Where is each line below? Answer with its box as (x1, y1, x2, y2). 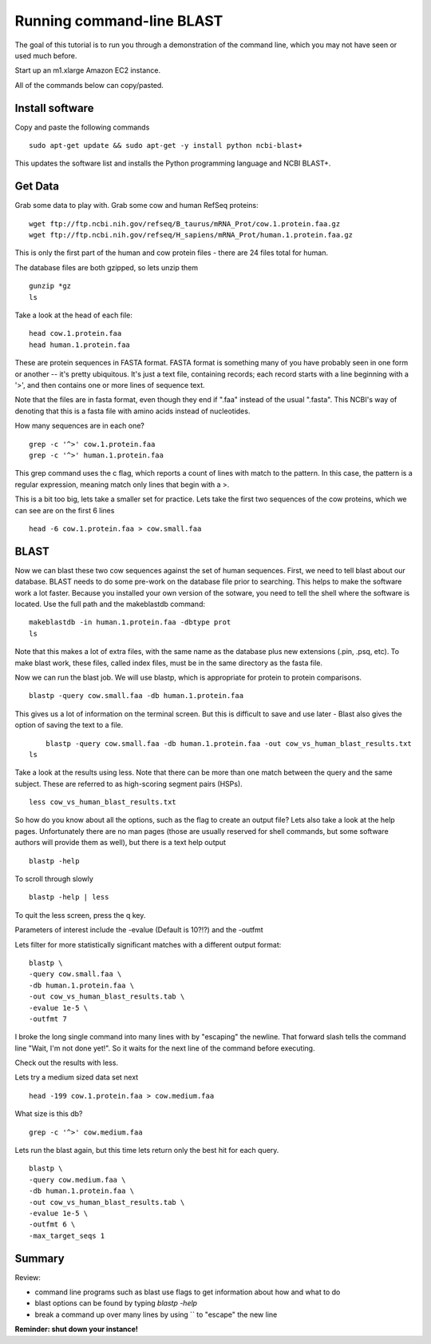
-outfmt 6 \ (29, 1220, 76, 1229)
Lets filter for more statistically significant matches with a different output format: (14, 939, 282, 949)
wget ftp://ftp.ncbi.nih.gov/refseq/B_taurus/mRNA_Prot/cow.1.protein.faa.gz (29, 219, 341, 228)
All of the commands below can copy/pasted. (14, 80, 164, 90)
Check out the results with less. (14, 1058, 119, 1067)
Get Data (14, 180, 60, 193)
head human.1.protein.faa (29, 340, 131, 349)
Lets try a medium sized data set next (14, 1072, 139, 1083)
